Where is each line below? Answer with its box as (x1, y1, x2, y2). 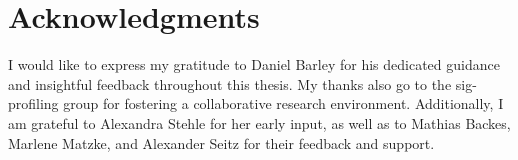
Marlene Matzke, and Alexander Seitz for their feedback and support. (8, 132, 435, 153)
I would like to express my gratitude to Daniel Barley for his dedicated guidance (8, 54, 500, 75)
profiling (8, 93, 59, 114)
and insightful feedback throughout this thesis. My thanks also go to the (8, 73, 452, 94)
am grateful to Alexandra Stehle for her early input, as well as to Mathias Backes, (8, 112, 511, 133)
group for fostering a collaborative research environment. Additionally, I (63, 93, 504, 114)
